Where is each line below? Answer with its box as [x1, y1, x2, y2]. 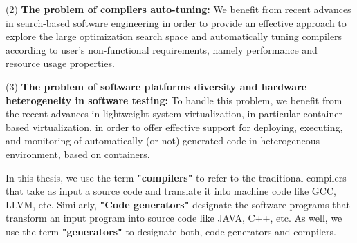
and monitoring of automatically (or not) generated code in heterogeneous [6, 133, 320, 148]
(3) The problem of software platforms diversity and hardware [6, 79, 307, 93]
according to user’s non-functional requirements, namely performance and [6, 42, 318, 57]
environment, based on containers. [6, 146, 150, 161]
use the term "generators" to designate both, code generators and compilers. [6, 224, 336, 238]
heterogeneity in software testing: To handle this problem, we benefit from [6, 93, 342, 107]
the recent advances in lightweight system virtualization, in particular [6, 106, 300, 121]
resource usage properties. [6, 56, 115, 70]
